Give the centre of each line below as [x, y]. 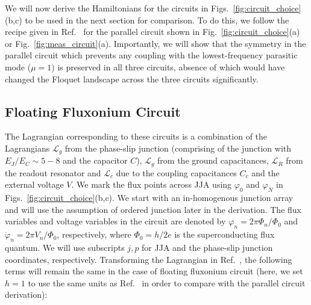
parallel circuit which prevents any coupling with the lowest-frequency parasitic [151, 55]
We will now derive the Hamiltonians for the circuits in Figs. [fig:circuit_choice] [153, 8]
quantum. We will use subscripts [65, 248]
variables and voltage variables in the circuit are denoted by [115, 221]
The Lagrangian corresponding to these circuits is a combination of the [136, 136]
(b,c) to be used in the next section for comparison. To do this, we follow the [147, 20]
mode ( [18, 66]
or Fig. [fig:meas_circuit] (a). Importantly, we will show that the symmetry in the [155, 43]
